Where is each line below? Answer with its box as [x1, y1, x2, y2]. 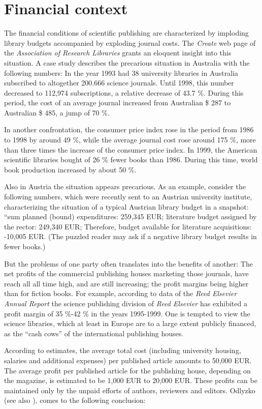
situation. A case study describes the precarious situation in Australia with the [4, 57, 250, 68]
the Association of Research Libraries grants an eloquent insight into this [4, 47, 232, 58]
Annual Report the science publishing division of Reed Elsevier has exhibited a [4, 298, 247, 308]
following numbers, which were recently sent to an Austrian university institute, [4, 191, 252, 202]
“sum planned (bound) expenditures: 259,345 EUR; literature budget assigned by [4, 211, 257, 222]
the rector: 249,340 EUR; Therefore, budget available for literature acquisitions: [4, 221, 252, 231]
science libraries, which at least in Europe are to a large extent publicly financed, [4, 318, 256, 329]
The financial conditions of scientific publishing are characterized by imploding [4, 27, 249, 38]
